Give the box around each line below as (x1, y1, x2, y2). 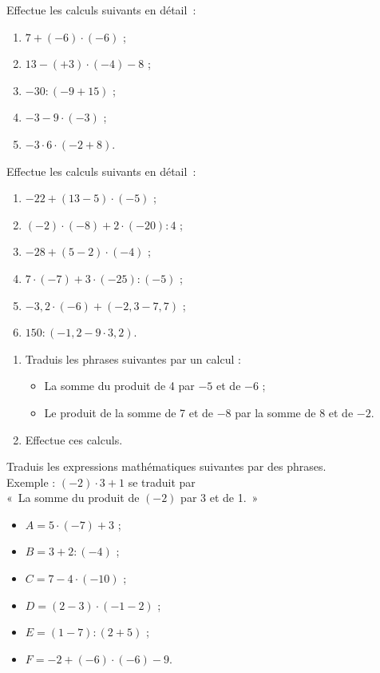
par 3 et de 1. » (180, 489, 259, 506)
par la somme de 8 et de (235, 404, 354, 420)
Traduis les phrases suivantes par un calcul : (25, 350, 241, 367)
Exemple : (6, 473, 56, 490)
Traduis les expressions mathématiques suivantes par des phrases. (6, 458, 327, 475)
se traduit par (128, 473, 196, 490)
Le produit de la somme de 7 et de (44, 404, 214, 420)
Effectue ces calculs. (25, 431, 123, 448)
